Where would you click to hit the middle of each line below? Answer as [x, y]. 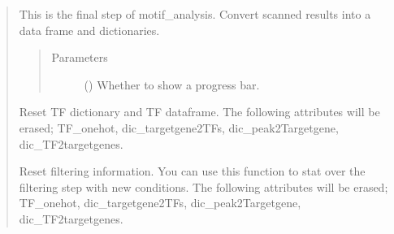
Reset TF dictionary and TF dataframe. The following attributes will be [199, 112]
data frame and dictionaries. [89, 30]
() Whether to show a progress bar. [172, 84]
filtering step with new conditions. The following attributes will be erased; [203, 186]
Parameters [80, 57]
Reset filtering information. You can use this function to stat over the [192, 171]
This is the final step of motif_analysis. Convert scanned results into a [195, 14]
